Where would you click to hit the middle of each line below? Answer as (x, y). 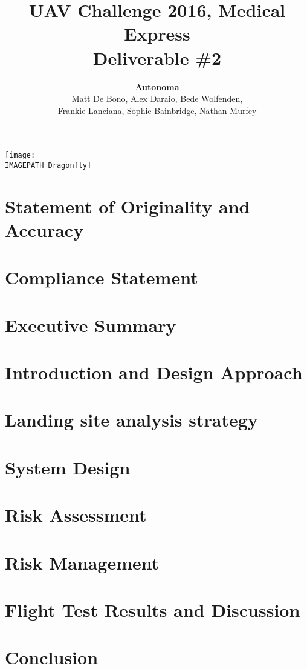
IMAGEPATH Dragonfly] (48, 165)
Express (157, 34)
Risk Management (82, 562)
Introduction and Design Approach (154, 372)
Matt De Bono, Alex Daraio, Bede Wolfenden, (157, 98)
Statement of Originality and (128, 206)
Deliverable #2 (157, 57)
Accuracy (44, 229)
